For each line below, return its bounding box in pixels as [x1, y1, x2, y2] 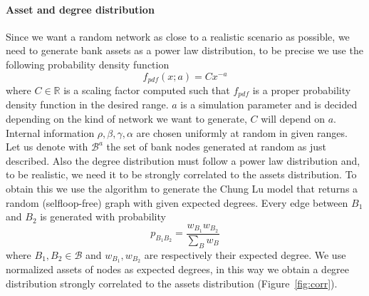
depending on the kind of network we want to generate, [6, 111, 247, 126]
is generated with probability [40, 209, 166, 224]
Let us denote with [6, 139, 88, 154]
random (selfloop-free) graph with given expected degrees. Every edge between [6, 195, 348, 210]
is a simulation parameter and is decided [180, 97, 358, 112]
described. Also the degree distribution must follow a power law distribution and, [6, 153, 360, 168]
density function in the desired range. [6, 97, 169, 112]
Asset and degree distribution [6, 1, 155, 16]
